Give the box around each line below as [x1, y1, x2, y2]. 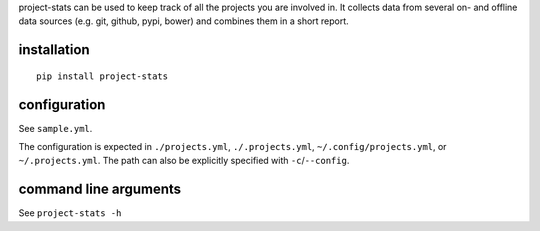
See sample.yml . [18, 122, 93, 134]
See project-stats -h [18, 207, 122, 219]
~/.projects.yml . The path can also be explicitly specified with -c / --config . [18, 155, 350, 167]
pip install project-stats [36, 70, 169, 82]
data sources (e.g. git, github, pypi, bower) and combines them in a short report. [18, 15, 349, 27]
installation [18, 41, 90, 59]
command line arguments [18, 181, 182, 198]
